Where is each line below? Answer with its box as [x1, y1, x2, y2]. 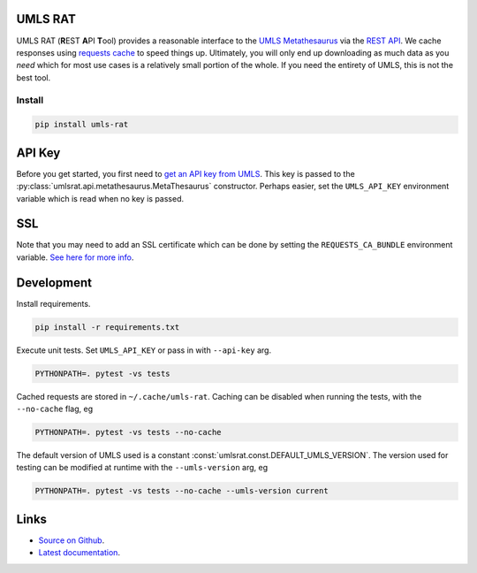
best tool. [16, 72, 51, 83]
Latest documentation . [38, 547, 121, 558]
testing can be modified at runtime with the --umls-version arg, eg [16, 462, 269, 473]
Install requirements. [16, 298, 91, 309]
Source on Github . [38, 535, 105, 546]
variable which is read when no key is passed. [16, 193, 185, 203]
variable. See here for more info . [16, 252, 134, 263]
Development [16, 275, 93, 290]
